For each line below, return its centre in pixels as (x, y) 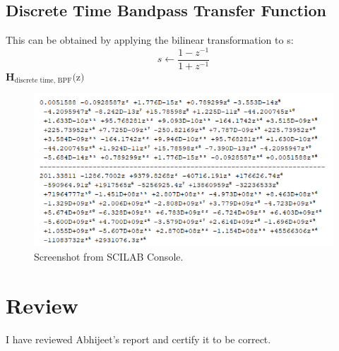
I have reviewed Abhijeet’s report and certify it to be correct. (138, 339)
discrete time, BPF (43, 81)
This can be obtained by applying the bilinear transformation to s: (150, 40)
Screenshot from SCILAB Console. (109, 257)
